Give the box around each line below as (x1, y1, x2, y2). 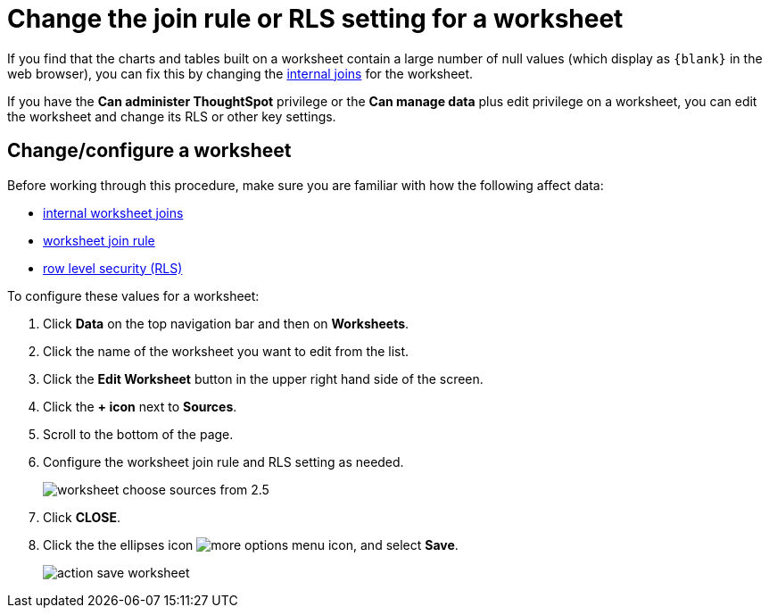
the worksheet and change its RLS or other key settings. (7, 108, 336, 124)
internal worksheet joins (43, 204, 184, 220)
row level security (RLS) (43, 260, 183, 276)
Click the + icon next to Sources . (43, 398, 237, 414)
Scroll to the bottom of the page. (43, 426, 234, 442)
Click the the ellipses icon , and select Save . (43, 536, 459, 553)
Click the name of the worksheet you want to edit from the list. (43, 343, 409, 359)
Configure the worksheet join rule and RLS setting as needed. (43, 453, 404, 470)
